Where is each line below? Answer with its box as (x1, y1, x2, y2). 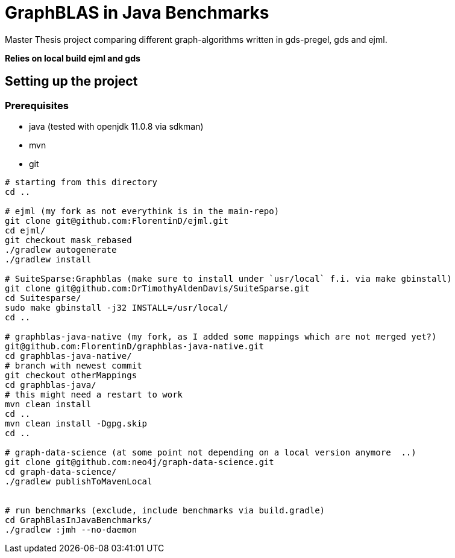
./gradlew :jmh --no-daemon (5, 524, 137, 534)
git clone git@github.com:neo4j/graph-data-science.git (5, 457, 274, 467)
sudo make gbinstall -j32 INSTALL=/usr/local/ (5, 302, 228, 312)
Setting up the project (5, 74, 138, 89)
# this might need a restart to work (5, 389, 183, 399)
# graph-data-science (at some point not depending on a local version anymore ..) (5, 447, 416, 457)
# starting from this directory (5, 177, 157, 187)
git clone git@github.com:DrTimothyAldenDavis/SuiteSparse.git (5, 283, 310, 293)
